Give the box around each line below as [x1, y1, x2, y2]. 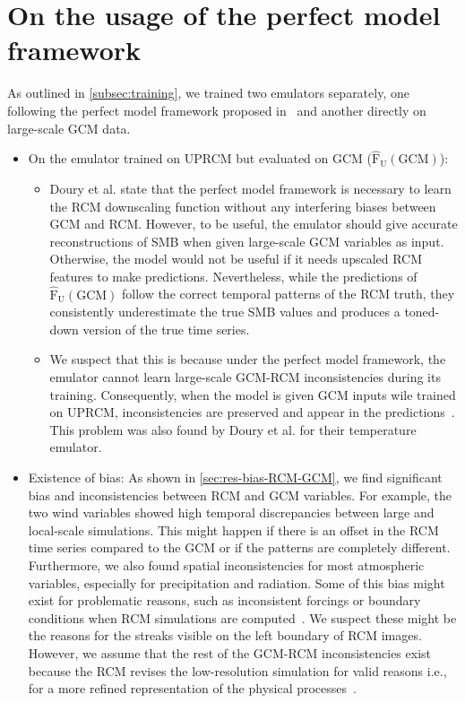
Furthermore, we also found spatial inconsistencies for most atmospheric [28, 556, 425, 574]
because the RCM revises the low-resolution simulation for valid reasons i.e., [28, 661, 447, 680]
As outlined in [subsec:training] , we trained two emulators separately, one [7, 83, 409, 102]
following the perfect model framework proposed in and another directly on [7, 100, 426, 119]
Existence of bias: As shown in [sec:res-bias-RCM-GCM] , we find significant [28, 468, 443, 487]
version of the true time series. [82, 319, 250, 338]
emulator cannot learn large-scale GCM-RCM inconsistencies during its [49, 368, 441, 386]
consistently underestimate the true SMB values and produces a [49, 302, 400, 321]
